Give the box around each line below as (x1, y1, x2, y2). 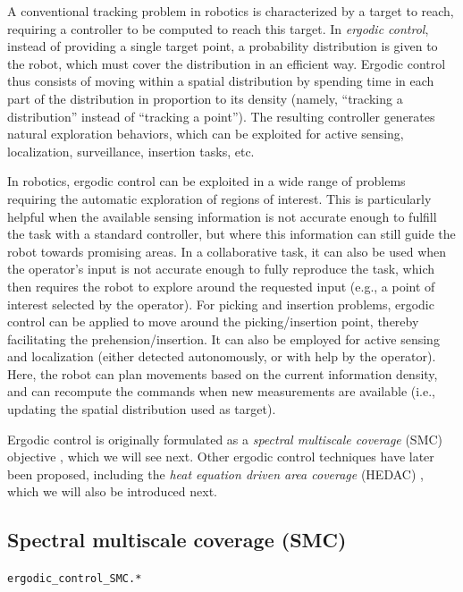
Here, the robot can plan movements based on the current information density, (7, 364, 438, 383)
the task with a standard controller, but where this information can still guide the (7, 224, 456, 243)
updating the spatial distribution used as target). (7, 400, 276, 419)
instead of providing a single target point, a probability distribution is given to (7, 37, 438, 55)
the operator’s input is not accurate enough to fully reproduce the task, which (7, 259, 435, 278)
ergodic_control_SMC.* (7, 572, 142, 586)
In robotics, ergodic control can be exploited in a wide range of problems (7, 172, 406, 190)
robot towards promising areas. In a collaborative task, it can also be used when (7, 241, 447, 260)
